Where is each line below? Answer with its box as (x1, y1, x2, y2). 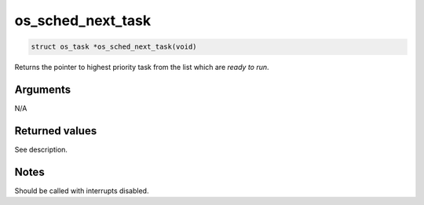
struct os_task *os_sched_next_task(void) (31, 42, 197, 51)
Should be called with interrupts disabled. (14, 185, 149, 196)
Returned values (14, 124, 97, 137)
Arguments (14, 82, 71, 96)
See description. (14, 145, 68, 154)
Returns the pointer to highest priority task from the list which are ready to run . (14, 63, 270, 72)
